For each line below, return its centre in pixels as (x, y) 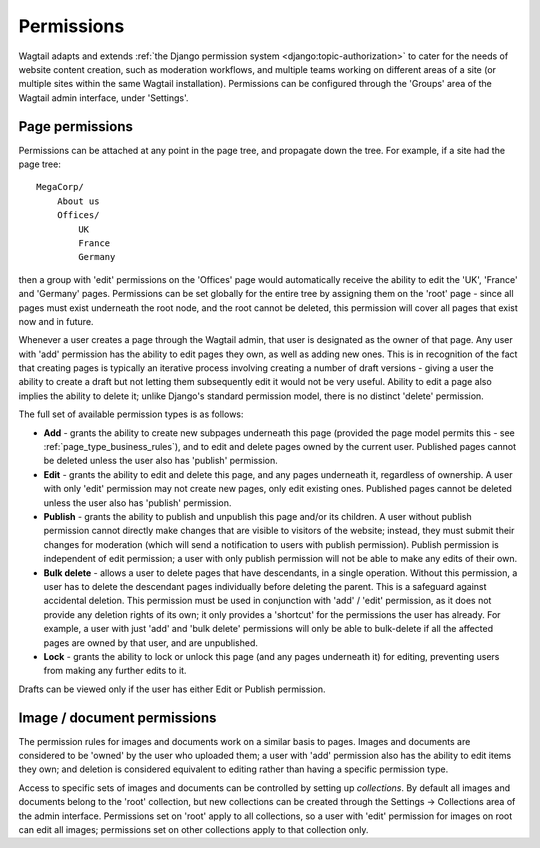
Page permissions (76, 126)
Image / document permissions (117, 717)
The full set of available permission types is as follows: (131, 414)
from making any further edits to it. (115, 671)
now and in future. (56, 321)
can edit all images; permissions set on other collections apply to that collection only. (193, 829)
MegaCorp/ (60, 187)
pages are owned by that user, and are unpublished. (151, 642)
